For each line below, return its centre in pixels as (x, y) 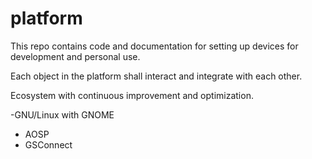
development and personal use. (75, 56)
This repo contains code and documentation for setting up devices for (154, 46)
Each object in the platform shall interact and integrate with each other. (156, 76)
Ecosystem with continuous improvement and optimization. (132, 95)
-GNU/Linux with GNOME (62, 114)
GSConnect (48, 144)
